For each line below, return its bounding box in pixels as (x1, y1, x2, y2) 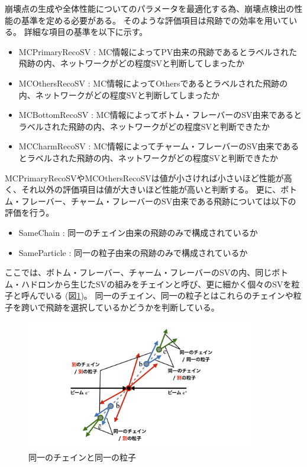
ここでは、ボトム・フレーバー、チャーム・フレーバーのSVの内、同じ (5, 266, 272, 279)
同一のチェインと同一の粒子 (28, 450, 136, 463)
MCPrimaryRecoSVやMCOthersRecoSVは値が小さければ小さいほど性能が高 (5, 171, 292, 184)
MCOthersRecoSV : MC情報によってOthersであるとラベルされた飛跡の (18, 76, 288, 89)
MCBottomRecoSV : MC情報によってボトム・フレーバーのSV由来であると (18, 108, 302, 121)
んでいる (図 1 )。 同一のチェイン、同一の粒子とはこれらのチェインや (29, 289, 293, 302)
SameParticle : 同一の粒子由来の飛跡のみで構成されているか (18, 246, 248, 258)
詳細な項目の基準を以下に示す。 (24, 25, 148, 38)
